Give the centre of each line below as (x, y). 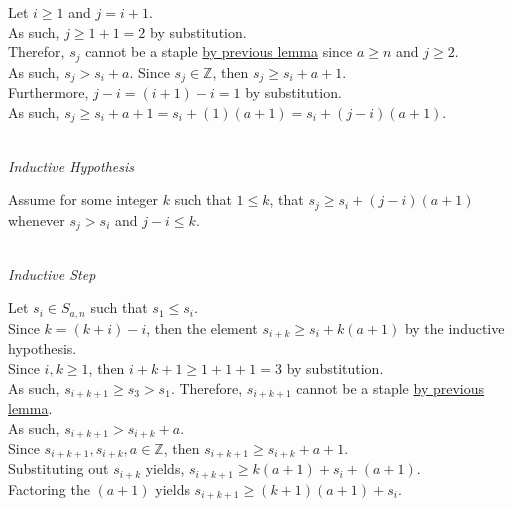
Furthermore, (48, 92)
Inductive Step (52, 273)
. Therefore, (206, 387)
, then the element (202, 327)
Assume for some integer (83, 199)
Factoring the (49, 488)
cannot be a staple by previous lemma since (219, 51)
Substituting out (58, 468)
